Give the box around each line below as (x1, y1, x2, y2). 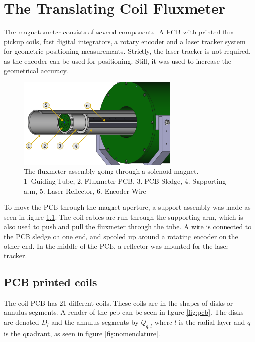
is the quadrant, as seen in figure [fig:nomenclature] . (4, 328, 160, 338)
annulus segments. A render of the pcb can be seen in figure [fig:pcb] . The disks (4, 307, 244, 317)
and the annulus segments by (51, 317, 139, 327)
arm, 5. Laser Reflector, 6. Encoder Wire (24, 185, 146, 196)
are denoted (4, 317, 39, 327)
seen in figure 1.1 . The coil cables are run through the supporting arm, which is (4, 211, 243, 222)
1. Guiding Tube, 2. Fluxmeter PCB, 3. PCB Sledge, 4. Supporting (24, 175, 226, 186)
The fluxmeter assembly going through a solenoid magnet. (24, 166, 198, 176)
